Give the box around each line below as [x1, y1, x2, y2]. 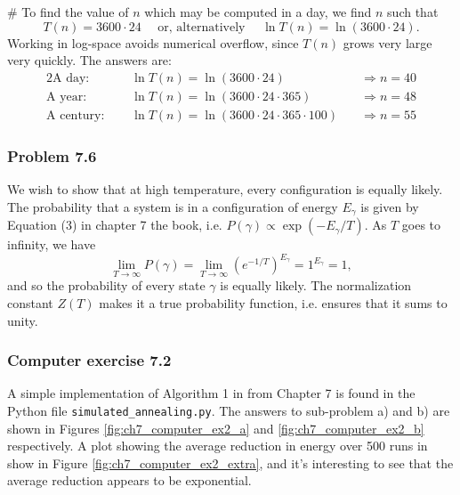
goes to [401, 215, 441, 234]
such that [387, 3, 439, 20]
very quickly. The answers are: [7, 51, 172, 69]
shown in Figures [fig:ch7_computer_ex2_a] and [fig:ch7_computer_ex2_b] [7, 418, 424, 437]
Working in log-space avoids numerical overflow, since [7, 33, 299, 52]
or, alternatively [157, 20, 246, 34]
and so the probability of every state [7, 276, 206, 295]
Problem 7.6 [7, 144, 97, 166]
